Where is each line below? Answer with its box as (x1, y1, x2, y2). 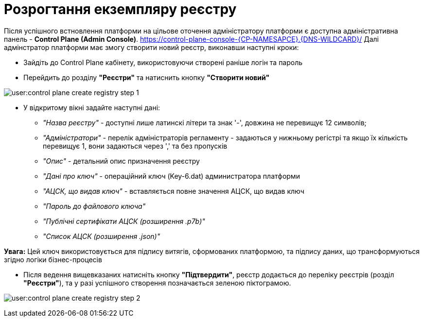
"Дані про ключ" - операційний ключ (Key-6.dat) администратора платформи (43, 171, 300, 180)
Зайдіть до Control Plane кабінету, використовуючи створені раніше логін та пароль (23, 58, 303, 67)
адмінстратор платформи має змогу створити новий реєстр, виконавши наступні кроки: (4, 43, 299, 51)
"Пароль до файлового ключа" (43, 202, 146, 210)
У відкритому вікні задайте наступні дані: (23, 103, 160, 112)
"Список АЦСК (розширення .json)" (43, 232, 160, 240)
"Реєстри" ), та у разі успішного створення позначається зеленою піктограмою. (23, 278, 291, 287)
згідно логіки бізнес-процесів (4, 255, 102, 264)
